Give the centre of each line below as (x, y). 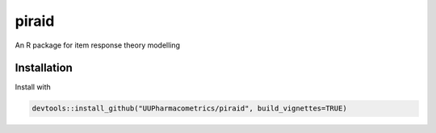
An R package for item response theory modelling (98, 45)
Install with (33, 87)
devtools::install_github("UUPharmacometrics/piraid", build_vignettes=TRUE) (189, 108)
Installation (44, 68)
